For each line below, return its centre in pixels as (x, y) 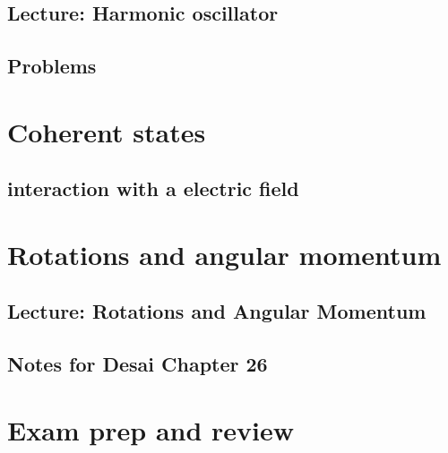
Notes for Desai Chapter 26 (138, 364)
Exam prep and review (151, 429)
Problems (52, 66)
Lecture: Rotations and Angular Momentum (217, 311)
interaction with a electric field (153, 188)
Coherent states (107, 131)
